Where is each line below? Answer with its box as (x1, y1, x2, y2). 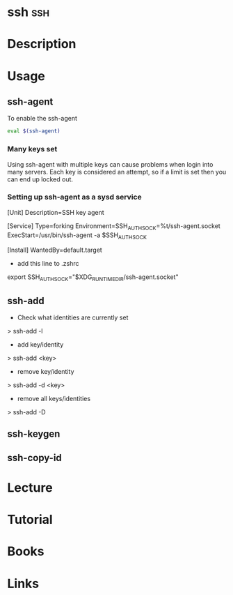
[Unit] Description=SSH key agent (7, 208, 104, 216)
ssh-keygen (7, 428, 61, 440)
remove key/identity (17, 368, 74, 376)
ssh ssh (7, 4, 50, 20)
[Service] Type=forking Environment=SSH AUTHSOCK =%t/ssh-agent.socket (7, 221, 220, 232)
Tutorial (7, 512, 54, 527)
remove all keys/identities (17, 395, 91, 403)
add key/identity (17, 340, 64, 349)
